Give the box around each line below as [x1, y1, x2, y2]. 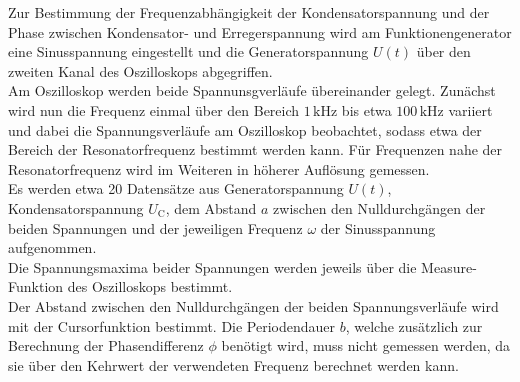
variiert [448, 99, 493, 120]
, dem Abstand [165, 197, 257, 218]
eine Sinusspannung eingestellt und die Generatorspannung [8, 41, 369, 62]
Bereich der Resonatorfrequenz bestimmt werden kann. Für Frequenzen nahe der [8, 139, 503, 160]
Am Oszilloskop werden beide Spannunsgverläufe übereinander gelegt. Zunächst [8, 80, 496, 101]
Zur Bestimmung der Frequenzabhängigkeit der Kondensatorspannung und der [8, 2, 490, 22]
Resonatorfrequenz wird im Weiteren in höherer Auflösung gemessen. [8, 158, 430, 179]
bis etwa [341, 99, 392, 120]
